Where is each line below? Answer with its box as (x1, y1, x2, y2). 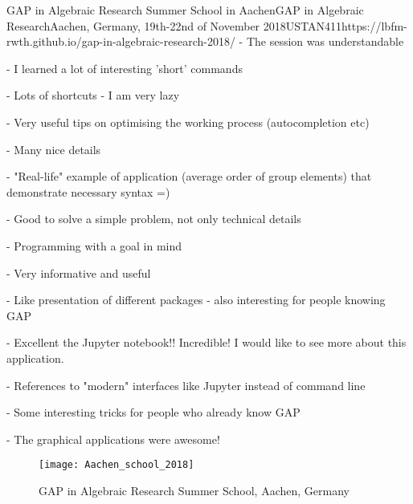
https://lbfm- (341, 17, 407, 34)
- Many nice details (6, 140, 101, 157)
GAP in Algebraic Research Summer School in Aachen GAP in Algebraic (6, 2, 364, 18)
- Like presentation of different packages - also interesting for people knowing (6, 291, 386, 308)
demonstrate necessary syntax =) (6, 183, 170, 200)
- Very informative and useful (6, 264, 151, 281)
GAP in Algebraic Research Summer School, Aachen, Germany (39, 482, 350, 498)
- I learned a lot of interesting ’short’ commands (6, 59, 243, 76)
